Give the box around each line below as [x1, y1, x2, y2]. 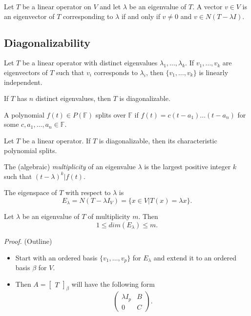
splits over [95, 109, 126, 119]
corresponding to [63, 11, 113, 21]
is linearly [199, 67, 229, 77]
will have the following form [71, 278, 155, 289]
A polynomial [4, 109, 44, 119]
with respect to [65, 187, 111, 197]
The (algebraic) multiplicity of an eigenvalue [4, 161, 136, 172]
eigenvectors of [4, 67, 48, 77]
